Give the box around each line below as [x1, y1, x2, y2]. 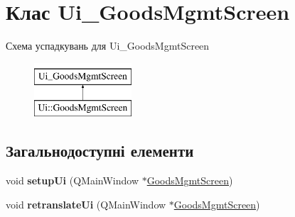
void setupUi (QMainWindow [6, 173, 139, 188]
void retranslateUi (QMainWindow [6, 196, 166, 211]
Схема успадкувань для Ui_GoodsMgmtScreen [6, 38, 210, 53]
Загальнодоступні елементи [6, 140, 194, 162]
